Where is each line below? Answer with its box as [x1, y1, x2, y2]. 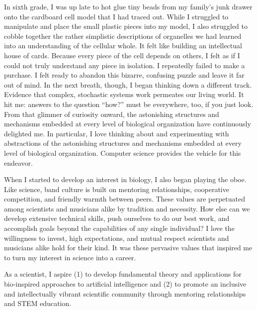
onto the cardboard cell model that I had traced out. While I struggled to [4, 11, 229, 21]
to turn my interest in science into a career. [4, 252, 136, 262]
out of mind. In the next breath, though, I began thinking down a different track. [4, 79, 252, 90]
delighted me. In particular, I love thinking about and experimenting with [4, 128, 229, 138]
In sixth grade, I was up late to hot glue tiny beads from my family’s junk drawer [4, 1, 253, 11]
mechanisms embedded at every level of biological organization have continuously [4, 118, 251, 129]
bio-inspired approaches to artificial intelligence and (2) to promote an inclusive [4, 279, 247, 289]
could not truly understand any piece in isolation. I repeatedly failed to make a [4, 60, 245, 70]
